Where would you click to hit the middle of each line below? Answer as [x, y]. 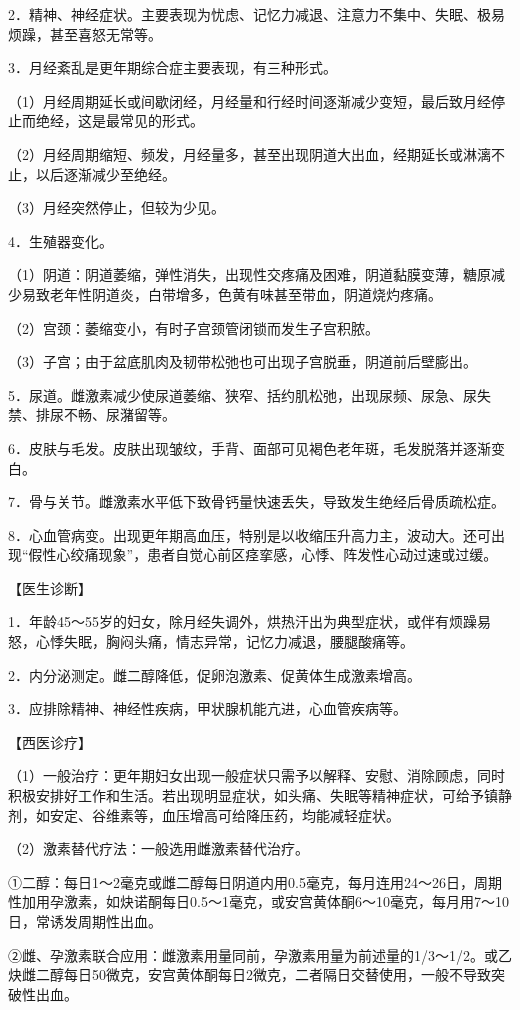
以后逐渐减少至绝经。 [105, 173]
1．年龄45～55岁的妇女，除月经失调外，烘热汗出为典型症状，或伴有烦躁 [242, 621]
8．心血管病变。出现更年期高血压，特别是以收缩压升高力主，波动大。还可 [249, 534]
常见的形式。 [161, 120]
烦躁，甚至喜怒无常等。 [85, 33]
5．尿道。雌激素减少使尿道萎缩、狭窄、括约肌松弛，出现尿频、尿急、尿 [242, 394]
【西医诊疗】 [50, 741]
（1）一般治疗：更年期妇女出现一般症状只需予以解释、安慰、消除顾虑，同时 [256, 775]
